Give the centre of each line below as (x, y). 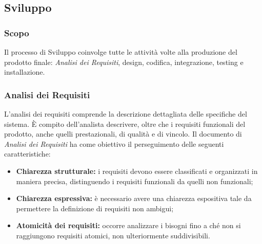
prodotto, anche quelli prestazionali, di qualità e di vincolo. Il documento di (123, 134)
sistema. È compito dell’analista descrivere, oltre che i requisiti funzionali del (125, 124)
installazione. (25, 72)
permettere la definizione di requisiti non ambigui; (95, 208)
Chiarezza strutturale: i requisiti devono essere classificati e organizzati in (137, 171)
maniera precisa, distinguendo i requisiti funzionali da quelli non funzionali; (135, 181)
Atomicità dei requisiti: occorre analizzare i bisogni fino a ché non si (128, 225)
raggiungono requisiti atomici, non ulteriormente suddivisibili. (113, 235)
